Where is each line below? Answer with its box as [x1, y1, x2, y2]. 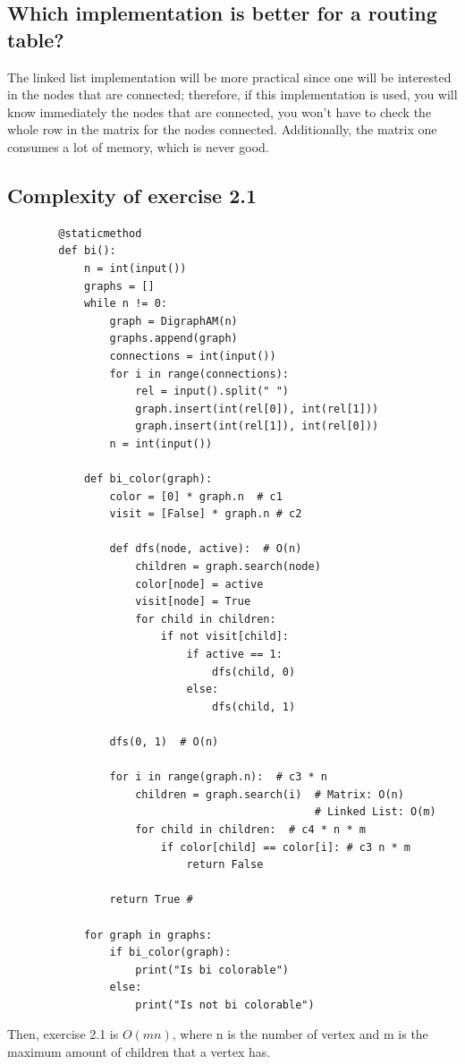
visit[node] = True [135, 595, 251, 609]
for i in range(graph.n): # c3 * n [109, 770, 327, 784]
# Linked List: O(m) [314, 805, 436, 819]
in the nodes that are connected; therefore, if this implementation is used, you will [7, 85, 458, 104]
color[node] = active [135, 577, 264, 591]
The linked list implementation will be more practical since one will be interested [7, 67, 452, 86]
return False [186, 858, 264, 872]
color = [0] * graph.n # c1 [109, 489, 283, 503]
